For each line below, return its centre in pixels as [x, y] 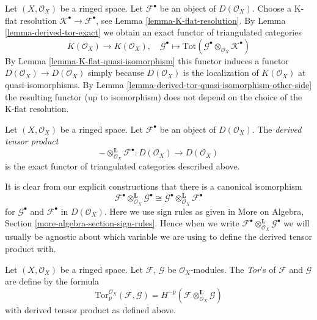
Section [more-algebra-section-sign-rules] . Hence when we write [122, 223]
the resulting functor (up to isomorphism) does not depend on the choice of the [154, 96]
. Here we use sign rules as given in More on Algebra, [204, 211]
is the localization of [221, 73]
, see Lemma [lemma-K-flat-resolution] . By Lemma [191, 20]
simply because [116, 73]
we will [297, 223]
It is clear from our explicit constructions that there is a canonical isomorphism [154, 186]
